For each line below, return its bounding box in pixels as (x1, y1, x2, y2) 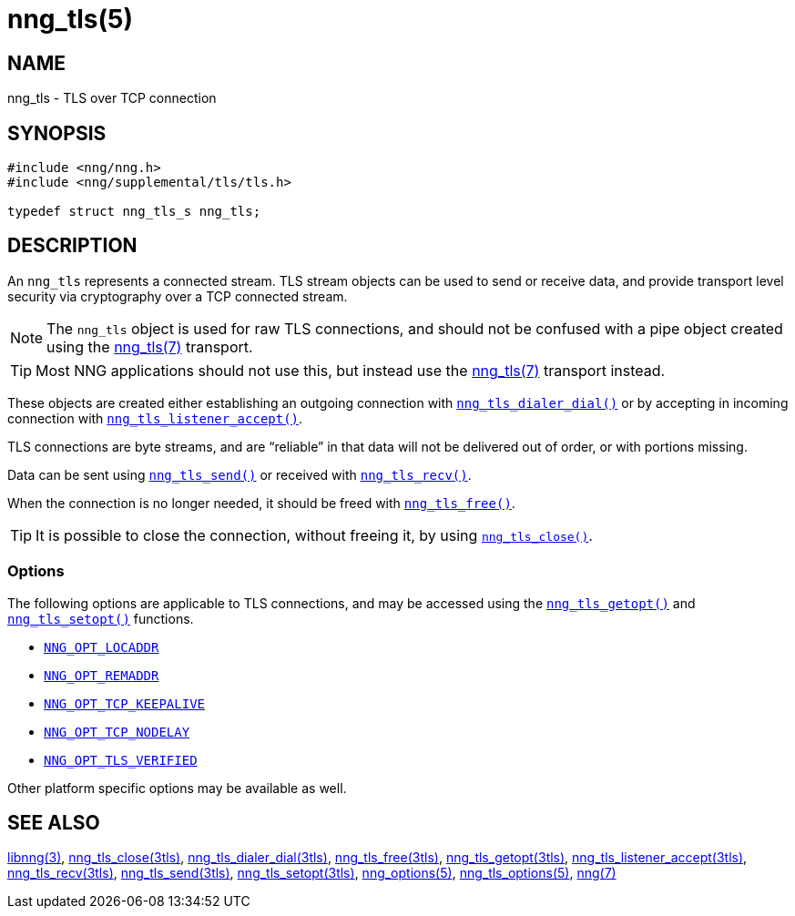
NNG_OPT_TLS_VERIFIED (44, 752, 198, 768)
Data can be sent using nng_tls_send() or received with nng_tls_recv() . (7, 466, 472, 483)
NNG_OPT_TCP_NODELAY (44, 724, 190, 739)
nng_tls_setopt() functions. (7, 610, 194, 626)
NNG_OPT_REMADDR (44, 667, 159, 683)
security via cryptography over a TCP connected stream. (7, 288, 348, 304)
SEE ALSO (7, 811, 100, 835)
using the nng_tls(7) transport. (46, 337, 253, 356)
